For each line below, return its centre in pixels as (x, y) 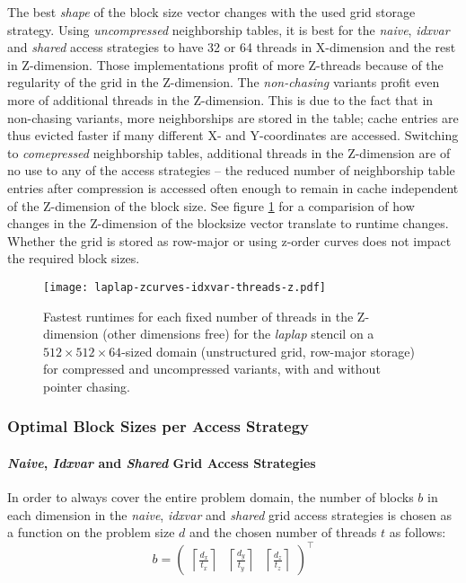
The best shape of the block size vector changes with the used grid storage (211, 12)
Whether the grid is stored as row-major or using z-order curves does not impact (229, 240)
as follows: (418, 532)
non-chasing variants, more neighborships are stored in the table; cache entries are (233, 117)
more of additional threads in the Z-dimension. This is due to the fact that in (220, 99)
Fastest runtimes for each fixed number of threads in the (198, 316)
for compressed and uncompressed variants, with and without (212, 369)
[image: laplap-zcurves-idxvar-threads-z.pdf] (185, 287)
